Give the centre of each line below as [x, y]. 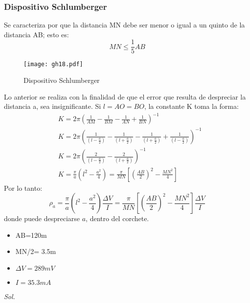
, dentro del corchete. [117, 218]
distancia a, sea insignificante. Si [53, 106]
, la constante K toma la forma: [191, 106]
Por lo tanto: [23, 188]
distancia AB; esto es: [36, 34]
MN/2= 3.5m [36, 251]
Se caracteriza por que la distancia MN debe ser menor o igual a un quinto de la [125, 25]
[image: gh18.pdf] [53, 64]
